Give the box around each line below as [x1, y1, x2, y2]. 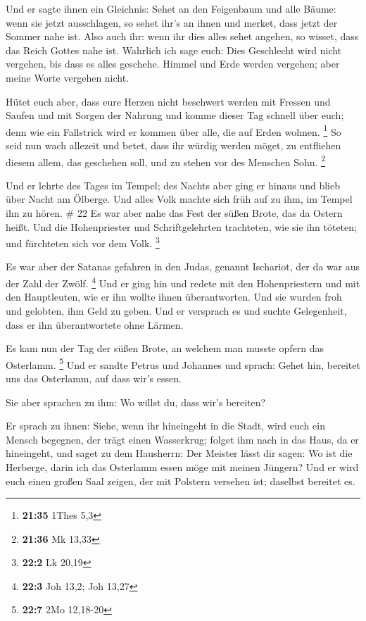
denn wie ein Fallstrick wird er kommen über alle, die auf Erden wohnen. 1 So [6, 122, 341, 139]
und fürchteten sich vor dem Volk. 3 [6, 234, 160, 250]
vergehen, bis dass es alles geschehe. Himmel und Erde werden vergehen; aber [6, 56, 340, 71]
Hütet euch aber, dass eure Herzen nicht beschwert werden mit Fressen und [6, 94, 331, 108]
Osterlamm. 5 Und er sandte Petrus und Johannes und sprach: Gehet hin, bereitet [6, 355, 360, 372]
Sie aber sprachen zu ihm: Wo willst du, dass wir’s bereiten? [6, 394, 266, 409]
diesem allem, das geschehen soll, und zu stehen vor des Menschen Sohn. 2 [6, 152, 325, 169]
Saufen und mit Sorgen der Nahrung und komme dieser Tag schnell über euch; [6, 108, 344, 123]
